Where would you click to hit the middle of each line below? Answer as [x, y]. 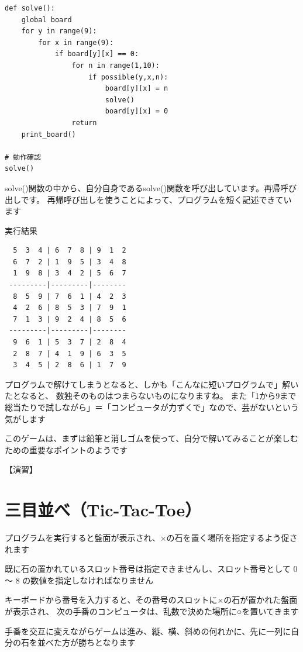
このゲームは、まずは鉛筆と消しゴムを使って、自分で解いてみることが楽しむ [151, 438]
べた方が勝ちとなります [90, 642]
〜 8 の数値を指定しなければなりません [79, 580]
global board [47, 20]
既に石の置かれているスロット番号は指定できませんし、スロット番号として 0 [151, 569]
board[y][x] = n [137, 89]
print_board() [49, 134]
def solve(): [30, 8]
